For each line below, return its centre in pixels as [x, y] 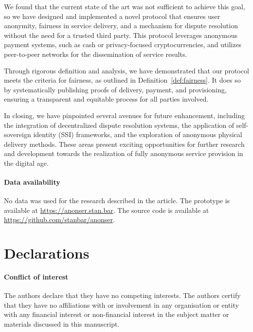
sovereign [18, 134]
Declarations [47, 253]
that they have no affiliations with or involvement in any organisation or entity [121, 305]
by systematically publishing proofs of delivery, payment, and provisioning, [115, 89]
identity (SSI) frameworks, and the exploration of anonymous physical [138, 134]
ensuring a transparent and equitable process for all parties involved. [106, 99]
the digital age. [26, 163]
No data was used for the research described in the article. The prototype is [117, 201]
